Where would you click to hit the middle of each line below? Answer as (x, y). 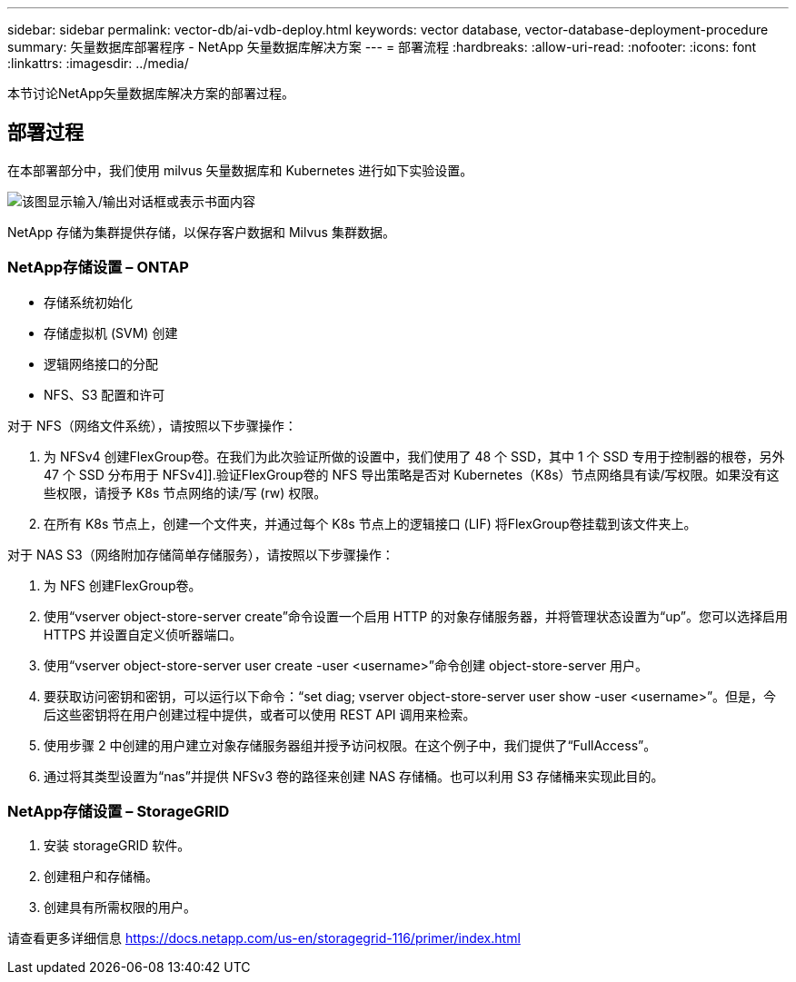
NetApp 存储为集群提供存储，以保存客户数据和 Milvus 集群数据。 (201, 232)
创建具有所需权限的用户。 (120, 908)
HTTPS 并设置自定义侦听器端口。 (143, 634)
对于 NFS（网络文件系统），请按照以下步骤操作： (152, 425)
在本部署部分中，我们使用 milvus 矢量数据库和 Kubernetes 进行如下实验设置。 (240, 170)
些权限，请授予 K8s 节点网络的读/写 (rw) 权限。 (185, 492)
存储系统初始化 (88, 302)
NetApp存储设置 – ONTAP (98, 268)
